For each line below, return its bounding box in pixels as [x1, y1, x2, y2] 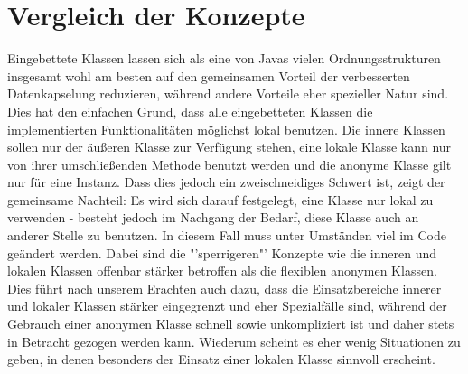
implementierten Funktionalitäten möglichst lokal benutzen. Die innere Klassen [7, 119, 445, 138]
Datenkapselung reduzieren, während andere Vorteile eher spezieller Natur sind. [7, 84, 449, 103]
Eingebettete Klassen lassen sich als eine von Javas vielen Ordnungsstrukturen [7, 49, 441, 68]
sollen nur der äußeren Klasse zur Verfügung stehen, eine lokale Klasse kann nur [7, 137, 452, 156]
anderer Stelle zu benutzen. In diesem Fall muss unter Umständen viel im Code [7, 226, 446, 245]
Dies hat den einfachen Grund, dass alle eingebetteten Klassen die [7, 101, 373, 120]
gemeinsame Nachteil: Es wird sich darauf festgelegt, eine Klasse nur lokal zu [7, 190, 434, 209]
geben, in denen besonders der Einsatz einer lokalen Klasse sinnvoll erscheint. [7, 350, 435, 369]
